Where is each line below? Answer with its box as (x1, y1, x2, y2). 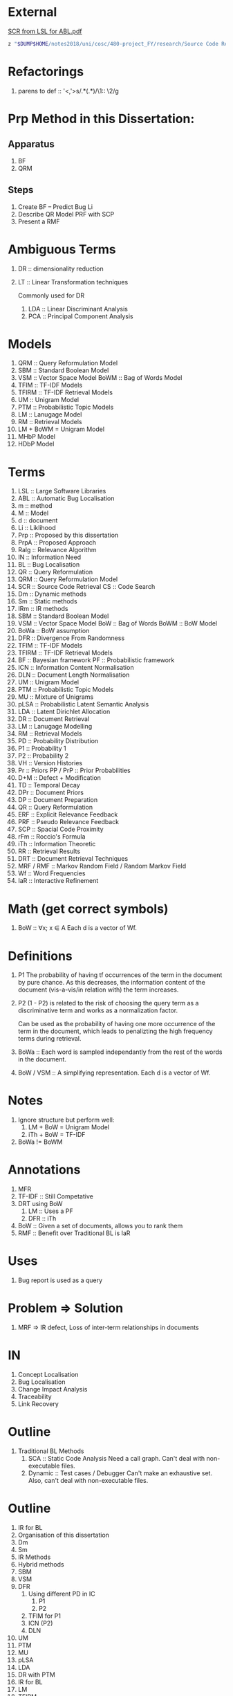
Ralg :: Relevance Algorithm (17, 546, 97, 554)
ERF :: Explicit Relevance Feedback (17, 810, 118, 819)
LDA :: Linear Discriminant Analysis (28, 304, 129, 313)
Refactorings (8, 64, 84, 80)
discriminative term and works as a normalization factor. (17, 1006, 178, 1014)
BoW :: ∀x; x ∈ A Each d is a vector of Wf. (17, 924, 138, 932)
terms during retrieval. (17, 1034, 82, 1043)
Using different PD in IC (28, 1589, 95, 1598)
